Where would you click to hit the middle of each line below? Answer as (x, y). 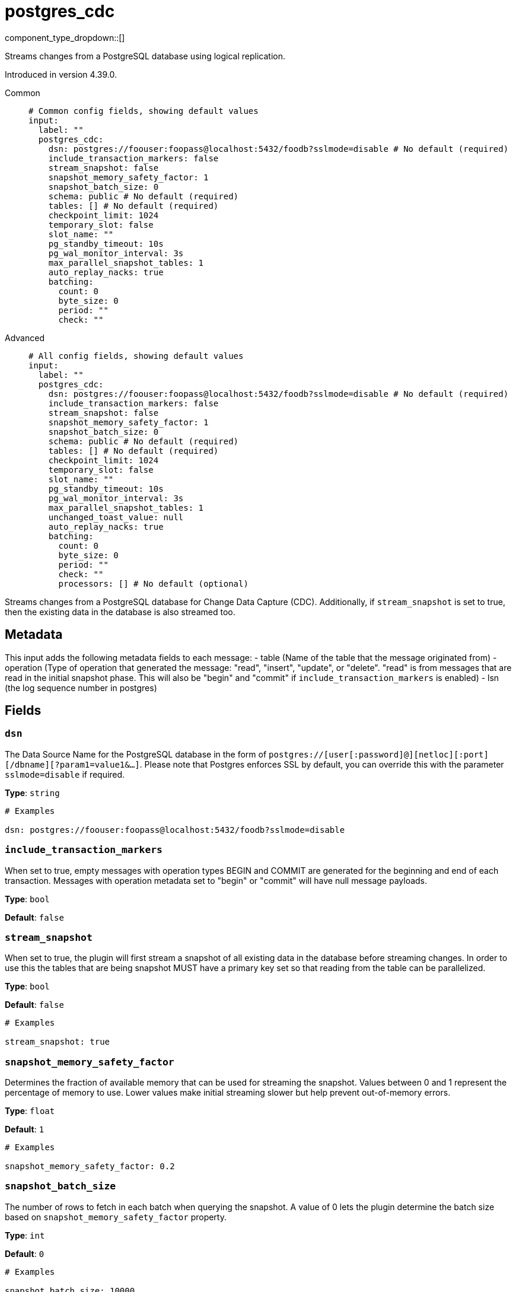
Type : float (30, 1111)
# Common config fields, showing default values (144, 111)
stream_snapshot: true (58, 1042)
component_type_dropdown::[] (65, 37)
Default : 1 (25, 1129)
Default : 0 (25, 1253)
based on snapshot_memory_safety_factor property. (116, 1217)
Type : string (32, 793)
